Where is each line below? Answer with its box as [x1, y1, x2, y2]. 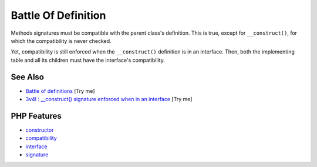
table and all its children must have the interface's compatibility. [11, 56, 166, 64]
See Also [11, 72, 44, 82]
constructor [25, 126, 54, 133]
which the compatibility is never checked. [11, 37, 112, 44]
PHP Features [11, 111, 62, 121]
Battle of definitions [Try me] [25, 87, 95, 94]
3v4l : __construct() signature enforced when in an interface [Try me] [25, 96, 193, 103]
